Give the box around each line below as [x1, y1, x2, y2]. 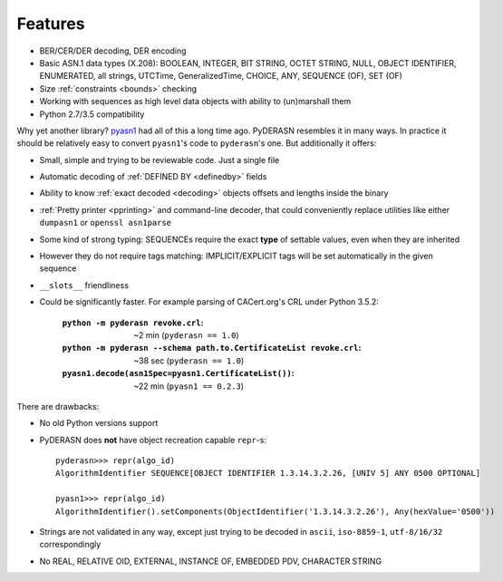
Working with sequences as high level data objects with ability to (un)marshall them [39, 96, 352, 107]
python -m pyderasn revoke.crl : [62, 317, 204, 328]
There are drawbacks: [16, 401, 100, 412]
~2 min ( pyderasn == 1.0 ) [133, 329, 239, 340]
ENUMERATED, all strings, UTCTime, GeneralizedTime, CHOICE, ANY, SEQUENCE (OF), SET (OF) [39, 71, 403, 82]
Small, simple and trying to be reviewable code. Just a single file [39, 154, 280, 165]
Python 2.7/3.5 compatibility [39, 109, 145, 120]
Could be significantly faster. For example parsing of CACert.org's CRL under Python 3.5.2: [39, 296, 380, 307]
